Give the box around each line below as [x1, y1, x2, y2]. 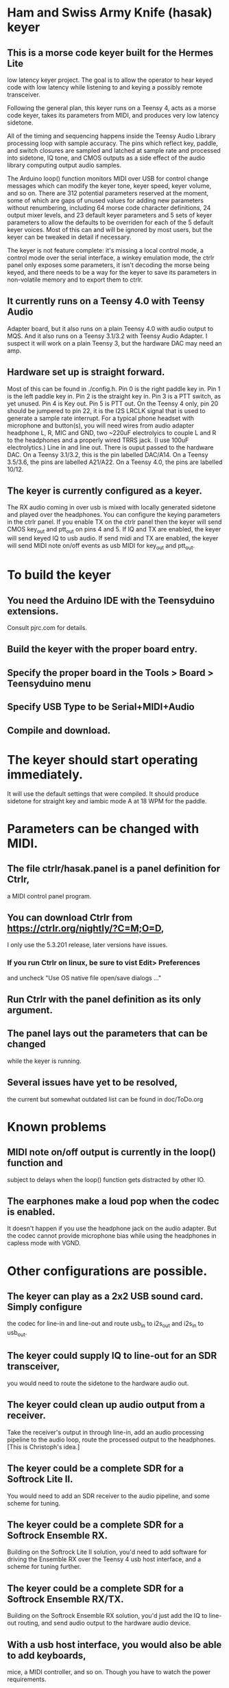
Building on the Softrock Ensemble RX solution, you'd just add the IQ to [7, 1612, 208, 1620]
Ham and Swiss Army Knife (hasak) [7, 5, 213, 21]
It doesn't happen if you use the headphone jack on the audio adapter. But [7, 1224, 217, 1233]
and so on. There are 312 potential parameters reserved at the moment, [7, 189, 209, 197]
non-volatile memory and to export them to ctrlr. [7, 275, 143, 284]
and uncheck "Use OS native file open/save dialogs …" [7, 973, 162, 982]
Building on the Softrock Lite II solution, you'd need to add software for [7, 1548, 207, 1557]
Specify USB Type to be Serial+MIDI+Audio [7, 701, 195, 713]
